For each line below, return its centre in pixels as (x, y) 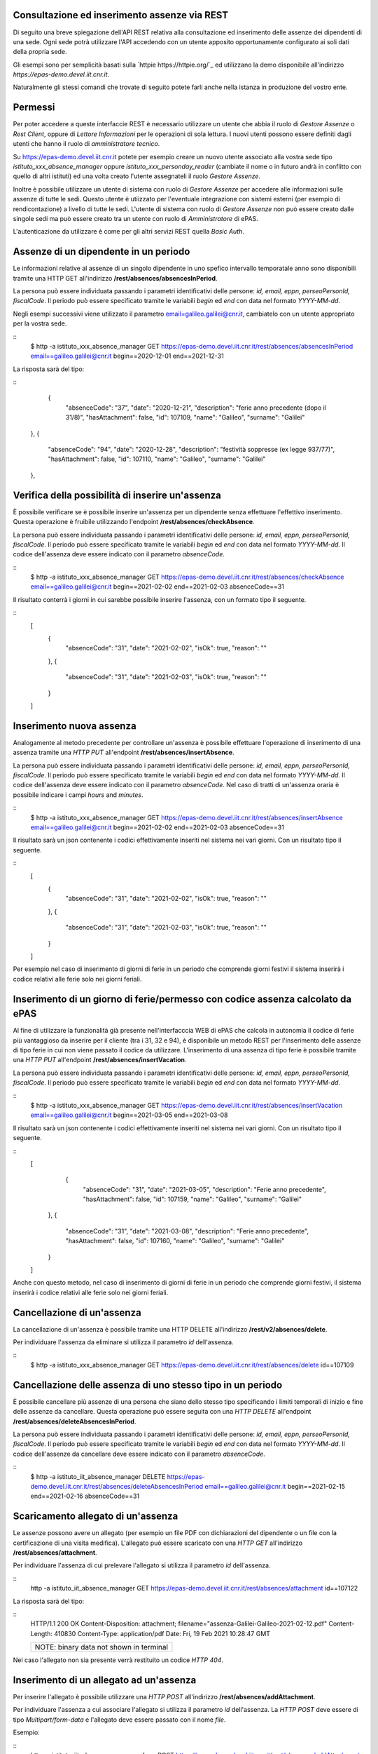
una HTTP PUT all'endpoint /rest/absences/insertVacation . (100, 1060)
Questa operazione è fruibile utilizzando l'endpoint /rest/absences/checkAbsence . (134, 522)
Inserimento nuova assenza (75, 726)
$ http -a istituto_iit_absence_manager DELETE (98, 1476)
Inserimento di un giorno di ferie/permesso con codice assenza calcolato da (182, 999)
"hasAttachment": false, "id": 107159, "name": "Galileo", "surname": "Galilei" (192, 1199)
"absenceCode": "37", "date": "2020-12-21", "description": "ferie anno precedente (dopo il (196, 408)
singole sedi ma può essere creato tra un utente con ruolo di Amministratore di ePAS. (135, 218)
